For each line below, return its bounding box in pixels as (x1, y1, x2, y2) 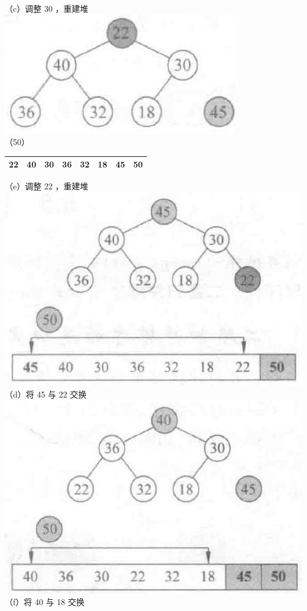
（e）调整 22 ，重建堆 (5, 180, 89, 192)
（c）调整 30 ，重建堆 (5, 2, 89, 14)
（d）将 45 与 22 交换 (5, 388, 87, 400)
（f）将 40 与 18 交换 (5, 596, 84, 608)
